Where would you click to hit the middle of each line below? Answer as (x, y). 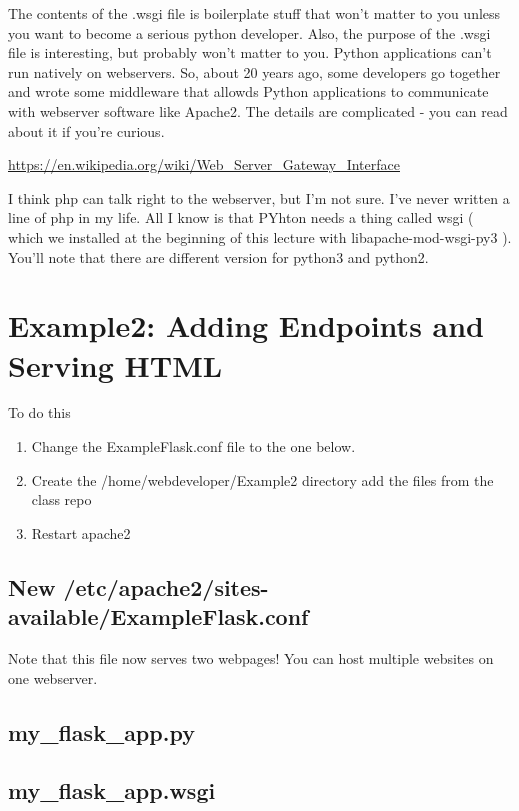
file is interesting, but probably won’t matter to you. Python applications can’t (250, 52)
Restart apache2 (81, 532)
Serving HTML (115, 364)
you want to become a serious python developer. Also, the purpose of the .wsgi (249, 32)
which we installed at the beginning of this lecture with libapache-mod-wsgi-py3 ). (260, 236)
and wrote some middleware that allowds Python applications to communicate (248, 91)
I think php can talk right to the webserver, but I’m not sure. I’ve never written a (259, 197)
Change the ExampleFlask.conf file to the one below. (193, 446)
